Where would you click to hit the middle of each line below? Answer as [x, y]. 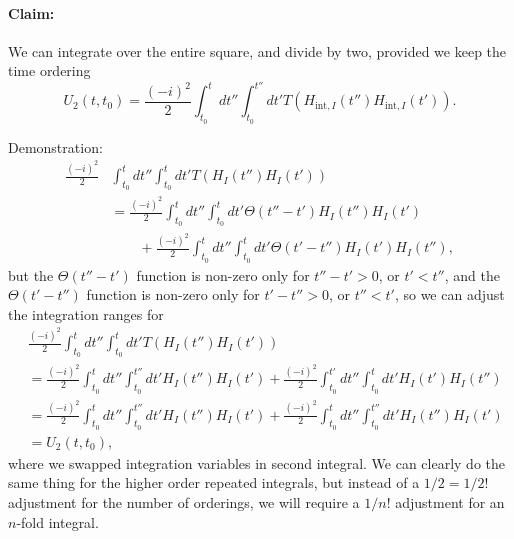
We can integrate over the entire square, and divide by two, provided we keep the [257, 50]
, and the [472, 274]
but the [31, 274]
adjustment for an [450, 501]
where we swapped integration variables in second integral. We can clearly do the [257, 462]
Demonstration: [55, 146]
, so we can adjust [449, 294]
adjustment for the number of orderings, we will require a [184, 501]
